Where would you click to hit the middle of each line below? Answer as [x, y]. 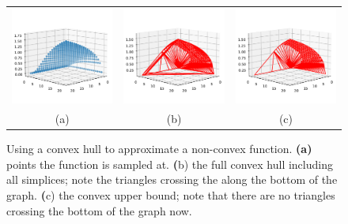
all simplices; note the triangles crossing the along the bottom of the [172, 179]
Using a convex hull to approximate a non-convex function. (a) [159, 149]
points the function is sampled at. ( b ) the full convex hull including [170, 164]
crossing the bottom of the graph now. [99, 210]
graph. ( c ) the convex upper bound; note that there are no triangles [171, 195]
